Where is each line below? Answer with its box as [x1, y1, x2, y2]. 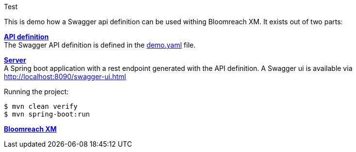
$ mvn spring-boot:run [4, 110, 90, 118]
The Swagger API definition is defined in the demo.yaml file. [4, 41, 196, 49]
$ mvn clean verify [4, 102, 78, 110]
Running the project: [4, 87, 69, 96]
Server [4, 56, 26, 64]
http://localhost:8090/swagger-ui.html [4, 72, 126, 81]
